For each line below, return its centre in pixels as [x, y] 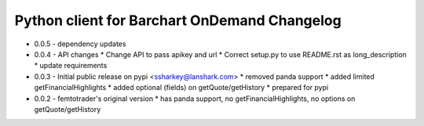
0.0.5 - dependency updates [80, 44]
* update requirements [71, 66]
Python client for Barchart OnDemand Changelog [178, 20]
